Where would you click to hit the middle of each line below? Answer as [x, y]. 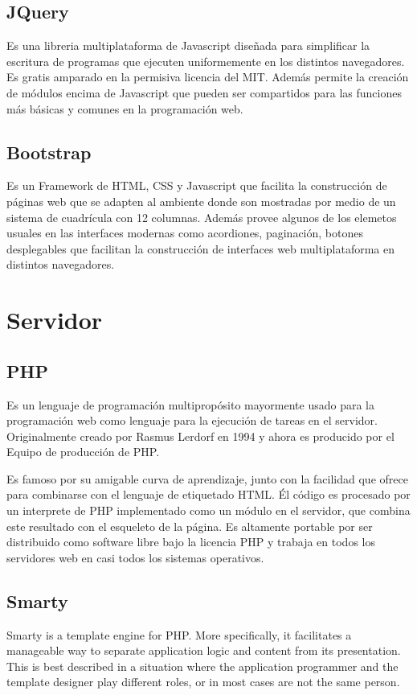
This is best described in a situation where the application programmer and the [202, 666]
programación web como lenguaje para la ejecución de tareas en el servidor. [192, 420]
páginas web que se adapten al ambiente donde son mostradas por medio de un [201, 201]
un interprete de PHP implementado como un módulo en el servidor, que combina [208, 510]
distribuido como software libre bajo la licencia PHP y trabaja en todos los [191, 542]
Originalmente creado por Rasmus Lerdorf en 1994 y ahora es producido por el [200, 436]
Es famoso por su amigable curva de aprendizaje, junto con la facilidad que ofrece [207, 478]
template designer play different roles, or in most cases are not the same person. [203, 682]
